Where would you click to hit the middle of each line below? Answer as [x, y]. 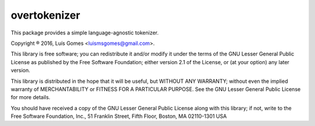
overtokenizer [45, 15]
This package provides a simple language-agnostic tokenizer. [85, 33]
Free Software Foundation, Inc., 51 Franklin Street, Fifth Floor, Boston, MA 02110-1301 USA [119, 116]
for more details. [31, 97]
